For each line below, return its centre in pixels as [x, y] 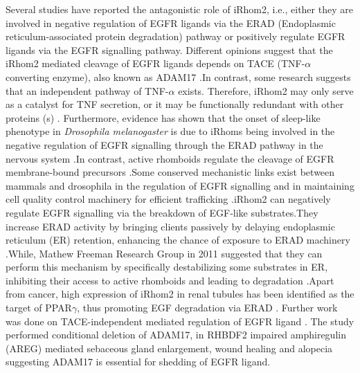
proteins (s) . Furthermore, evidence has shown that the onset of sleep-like [163, 117]
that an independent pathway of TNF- [87, 90]
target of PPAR [39, 308]
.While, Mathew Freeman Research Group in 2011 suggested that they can [164, 253]
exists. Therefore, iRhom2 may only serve [266, 90]
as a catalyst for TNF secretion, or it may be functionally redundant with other [175, 104]
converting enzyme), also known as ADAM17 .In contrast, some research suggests [178, 76]
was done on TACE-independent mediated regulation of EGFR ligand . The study [180, 321]
